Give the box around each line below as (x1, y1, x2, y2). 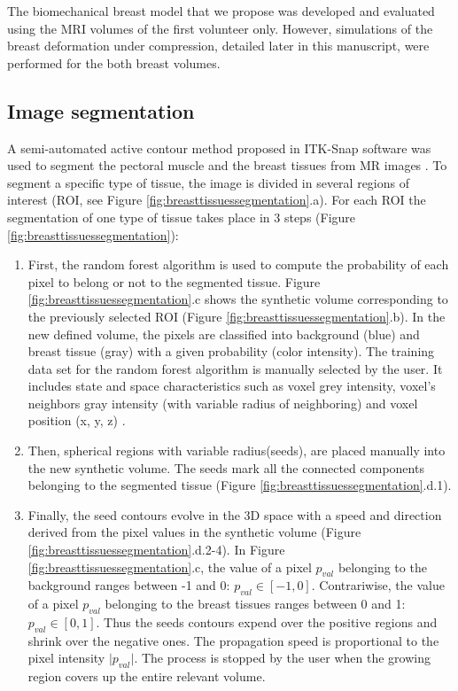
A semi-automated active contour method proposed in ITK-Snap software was (7, 138, 431, 157)
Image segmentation (7, 97, 195, 124)
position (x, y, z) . (27, 411, 126, 430)
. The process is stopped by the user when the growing (134, 648, 431, 667)
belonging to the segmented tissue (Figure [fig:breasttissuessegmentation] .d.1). (27, 476, 452, 494)
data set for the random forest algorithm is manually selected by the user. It (27, 359, 443, 377)
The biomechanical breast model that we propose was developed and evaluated (7, 2, 435, 19)
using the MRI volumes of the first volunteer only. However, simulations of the (7, 19, 433, 37)
